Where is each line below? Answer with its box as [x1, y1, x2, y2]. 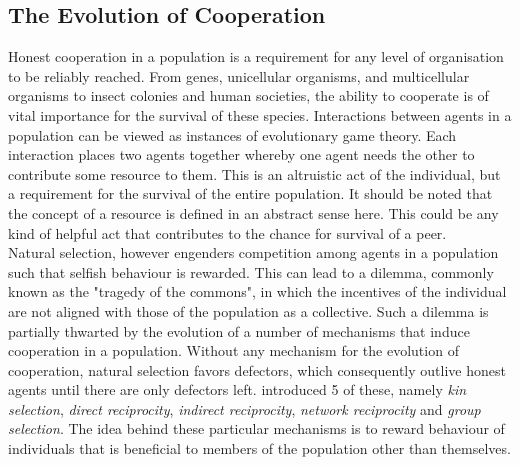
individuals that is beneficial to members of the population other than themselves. [8, 438, 511, 459]
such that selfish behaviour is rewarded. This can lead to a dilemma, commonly [8, 261, 494, 282]
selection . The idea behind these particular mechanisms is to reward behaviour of [8, 418, 505, 439]
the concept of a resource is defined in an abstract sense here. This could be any [8, 202, 499, 223]
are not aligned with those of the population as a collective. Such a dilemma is [8, 300, 489, 321]
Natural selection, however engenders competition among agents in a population [8, 242, 499, 263]
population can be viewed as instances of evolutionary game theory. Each [8, 124, 457, 145]
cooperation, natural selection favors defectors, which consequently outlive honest [8, 359, 506, 380]
